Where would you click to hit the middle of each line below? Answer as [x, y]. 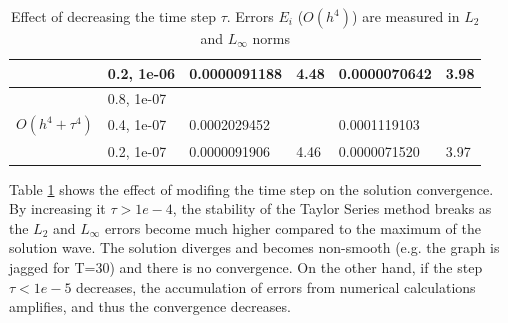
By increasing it [57, 208]
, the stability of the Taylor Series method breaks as [332, 208]
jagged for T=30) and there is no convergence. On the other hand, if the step [246, 267]
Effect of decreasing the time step [113, 16]
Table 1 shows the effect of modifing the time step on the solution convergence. [251, 188]
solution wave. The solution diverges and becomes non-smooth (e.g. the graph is [254, 247]
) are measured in [406, 16]
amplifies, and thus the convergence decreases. [150, 306]
